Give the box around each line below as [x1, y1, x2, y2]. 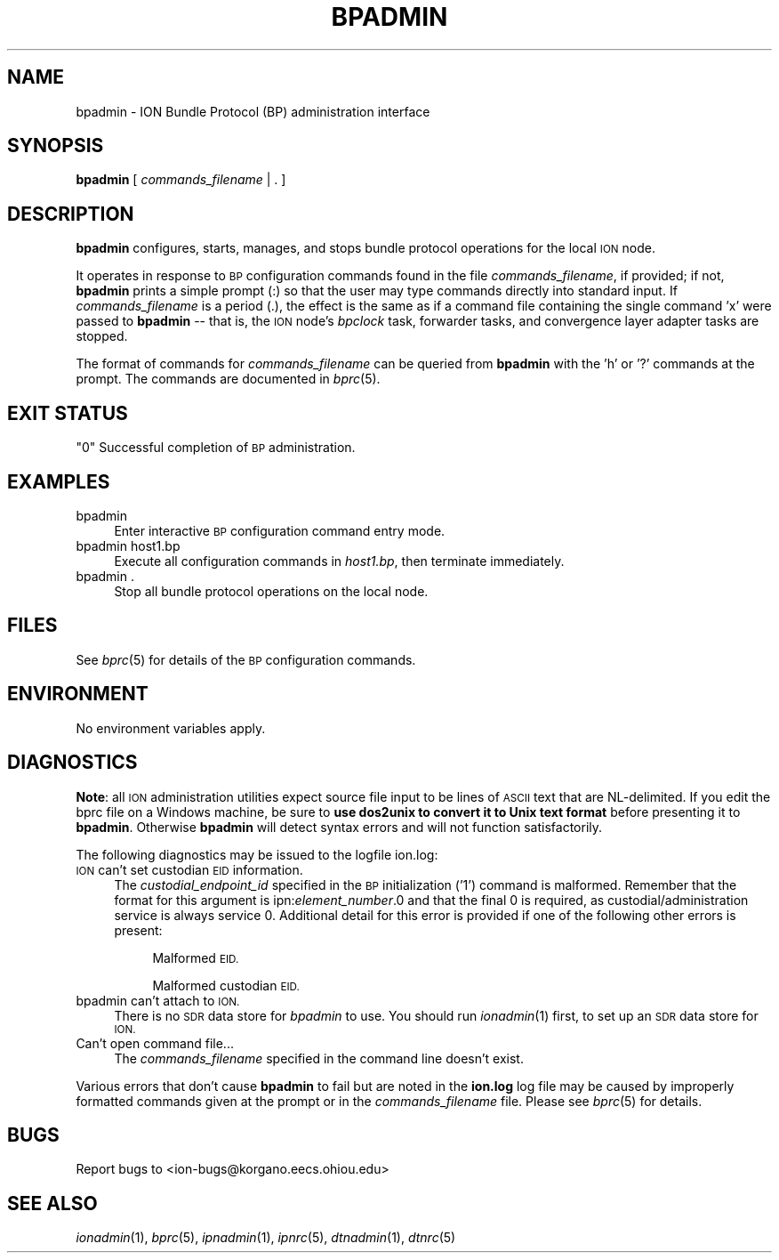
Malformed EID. [152, 949, 239, 965]
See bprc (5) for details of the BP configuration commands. [76, 651, 416, 667]
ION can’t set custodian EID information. [76, 861, 303, 877]
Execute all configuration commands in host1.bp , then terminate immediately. [114, 553, 565, 569]
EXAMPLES [7, 470, 110, 493]
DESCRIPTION [7, 202, 134, 225]
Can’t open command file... [76, 1035, 234, 1051]
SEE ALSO [7, 1191, 98, 1215]
